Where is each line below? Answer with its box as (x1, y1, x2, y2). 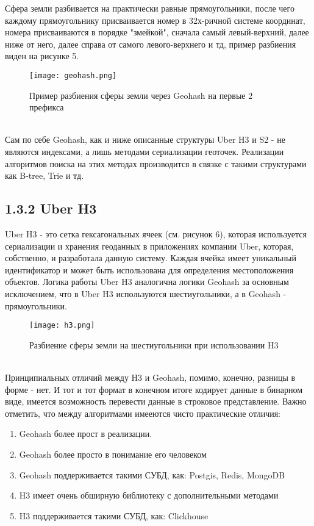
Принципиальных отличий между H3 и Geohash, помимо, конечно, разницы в (5, 370, 296, 383)
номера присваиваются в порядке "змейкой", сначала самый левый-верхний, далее (5, 26, 309, 38)
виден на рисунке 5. (5, 49, 79, 62)
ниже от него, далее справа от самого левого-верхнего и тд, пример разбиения (5, 37, 296, 50)
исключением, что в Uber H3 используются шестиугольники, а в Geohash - (5, 287, 287, 300)
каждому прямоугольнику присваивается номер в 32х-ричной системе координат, (5, 13, 305, 26)
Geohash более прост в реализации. (19, 427, 152, 440)
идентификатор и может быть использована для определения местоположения (5, 263, 294, 276)
